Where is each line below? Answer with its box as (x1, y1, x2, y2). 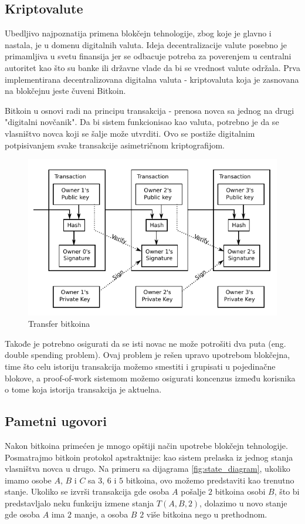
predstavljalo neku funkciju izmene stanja (5, 496, 154, 509)
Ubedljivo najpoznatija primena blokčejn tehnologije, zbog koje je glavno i (5, 27, 272, 39)
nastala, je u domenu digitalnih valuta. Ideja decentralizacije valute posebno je (5, 38, 287, 50)
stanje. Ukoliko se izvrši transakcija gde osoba (5, 485, 170, 498)
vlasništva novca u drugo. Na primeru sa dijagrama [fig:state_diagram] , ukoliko (5, 462, 290, 475)
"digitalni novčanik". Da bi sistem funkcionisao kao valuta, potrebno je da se (5, 116, 279, 128)
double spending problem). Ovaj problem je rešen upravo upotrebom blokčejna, (5, 349, 290, 361)
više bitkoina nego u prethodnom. (146, 508, 267, 520)
